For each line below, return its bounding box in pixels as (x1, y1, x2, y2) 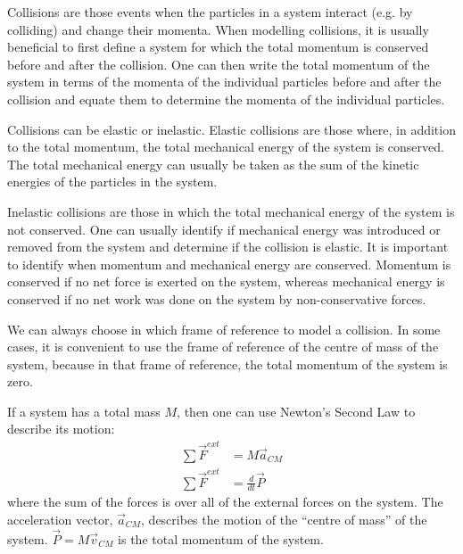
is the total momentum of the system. (118, 529, 324, 548)
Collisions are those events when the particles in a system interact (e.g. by (7, 3, 413, 21)
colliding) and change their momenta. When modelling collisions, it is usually (7, 20, 429, 38)
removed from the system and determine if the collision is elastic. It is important (7, 237, 449, 256)
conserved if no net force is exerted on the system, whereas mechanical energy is (7, 272, 445, 291)
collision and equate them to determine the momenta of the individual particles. (7, 89, 445, 108)
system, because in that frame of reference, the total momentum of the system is (7, 354, 448, 373)
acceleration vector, (7, 509, 113, 528)
